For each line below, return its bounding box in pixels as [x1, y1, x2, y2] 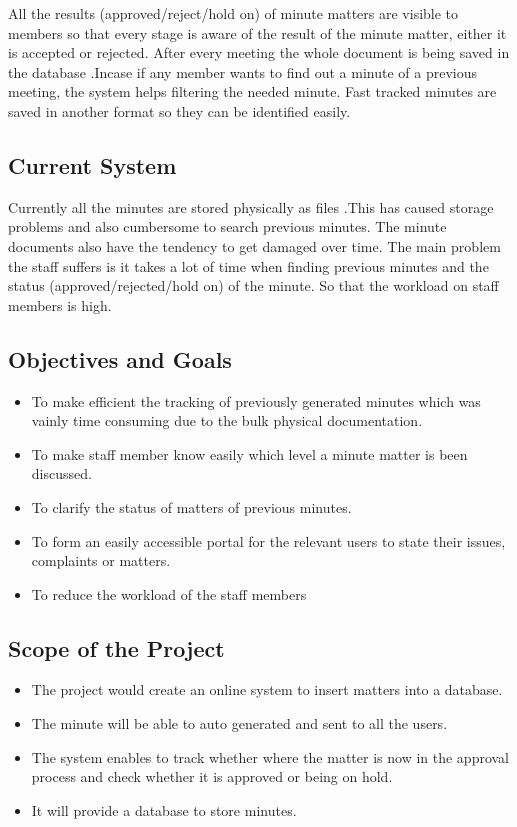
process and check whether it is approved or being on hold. [31, 766, 393, 787]
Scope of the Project [8, 632, 225, 663]
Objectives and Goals [8, 343, 232, 374]
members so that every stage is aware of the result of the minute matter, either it [8, 22, 507, 43]
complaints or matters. [31, 550, 171, 571]
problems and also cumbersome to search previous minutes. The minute [8, 216, 447, 237]
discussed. [31, 463, 92, 484]
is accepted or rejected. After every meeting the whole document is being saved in [8, 42, 510, 63]
